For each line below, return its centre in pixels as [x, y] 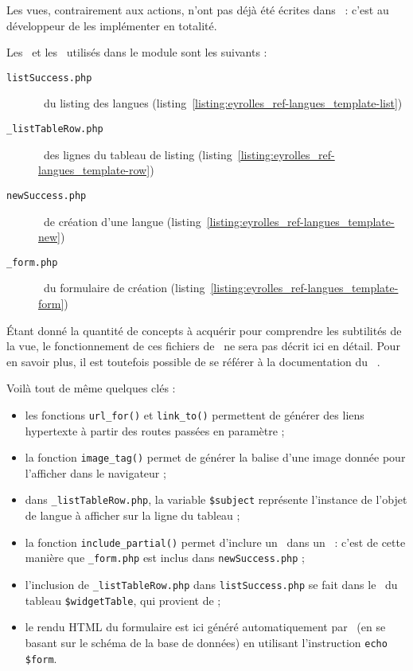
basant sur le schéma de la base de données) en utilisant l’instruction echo [206, 642]
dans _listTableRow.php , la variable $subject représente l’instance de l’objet [216, 499]
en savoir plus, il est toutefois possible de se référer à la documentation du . [193, 361]
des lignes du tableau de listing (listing [138, 154]
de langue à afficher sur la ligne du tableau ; [132, 515]
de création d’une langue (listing [122, 221]
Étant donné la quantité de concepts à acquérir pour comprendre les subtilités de [204, 330]
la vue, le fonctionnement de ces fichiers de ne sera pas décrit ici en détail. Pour [203, 346]
